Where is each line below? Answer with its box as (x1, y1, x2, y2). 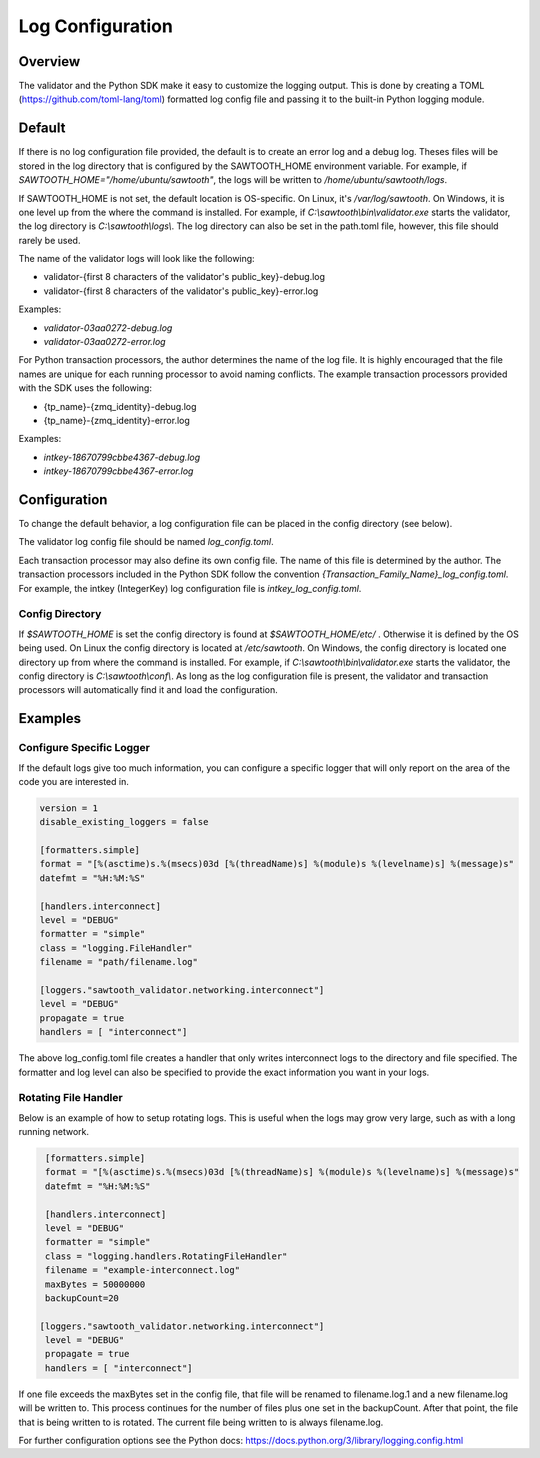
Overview (18, 53, 81, 70)
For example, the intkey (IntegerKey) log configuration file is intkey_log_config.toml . (18, 582, 362, 594)
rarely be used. (18, 234, 81, 246)
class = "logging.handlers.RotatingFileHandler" (45, 1250, 288, 1262)
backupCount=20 (45, 1292, 120, 1304)
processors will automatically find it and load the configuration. (18, 684, 279, 696)
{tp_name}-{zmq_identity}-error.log (43, 415, 190, 426)
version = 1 (39, 802, 99, 814)
